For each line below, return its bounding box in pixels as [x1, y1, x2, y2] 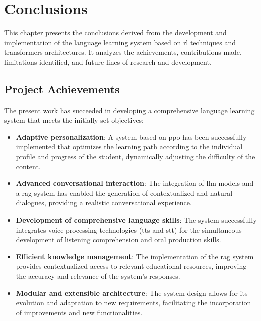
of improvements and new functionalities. [16, 307, 143, 317]
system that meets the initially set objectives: [4, 115, 144, 125]
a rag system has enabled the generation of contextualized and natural [16, 187, 233, 198]
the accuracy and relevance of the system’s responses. [16, 271, 180, 281]
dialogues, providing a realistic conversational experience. [16, 197, 192, 208]
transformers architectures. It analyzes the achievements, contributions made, [4, 47, 242, 57]
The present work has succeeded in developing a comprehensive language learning [4, 104, 255, 115]
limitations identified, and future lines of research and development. [4, 56, 212, 67]
